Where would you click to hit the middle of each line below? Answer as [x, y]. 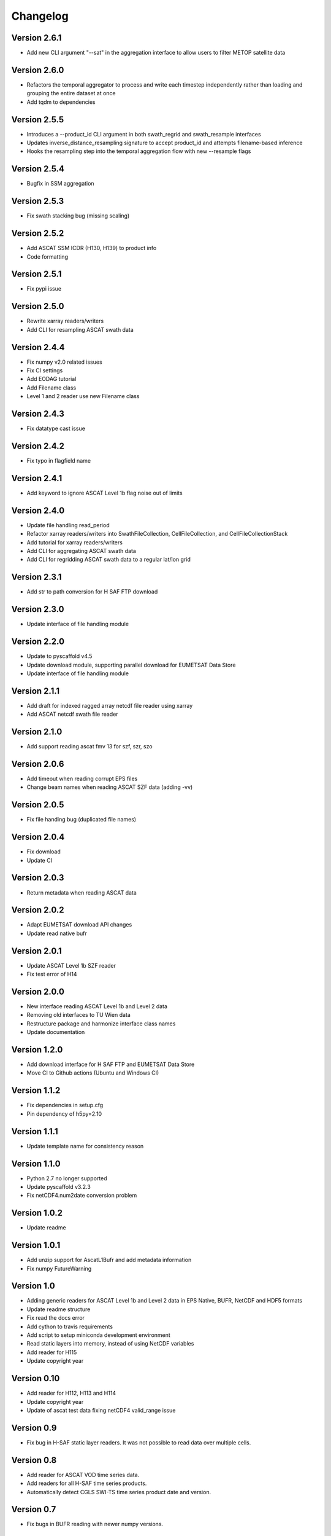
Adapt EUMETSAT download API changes [79, 925]
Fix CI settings [45, 370]
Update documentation [56, 1032]
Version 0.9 [34, 1428]
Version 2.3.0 [38, 609]
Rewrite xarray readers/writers [65, 321]
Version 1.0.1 [36, 1245]
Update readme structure [59, 1309]
